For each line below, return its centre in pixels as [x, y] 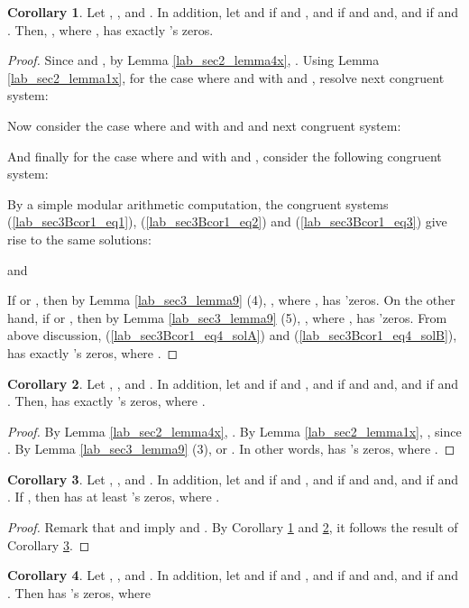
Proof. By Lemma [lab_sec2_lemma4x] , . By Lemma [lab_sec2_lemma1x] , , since [234, 431]
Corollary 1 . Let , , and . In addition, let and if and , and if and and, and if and [233, 12]
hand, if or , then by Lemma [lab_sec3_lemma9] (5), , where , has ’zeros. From [227, 317]
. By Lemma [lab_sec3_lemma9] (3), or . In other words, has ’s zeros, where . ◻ [231, 449]
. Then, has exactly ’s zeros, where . [106, 401]
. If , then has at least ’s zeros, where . [114, 497]
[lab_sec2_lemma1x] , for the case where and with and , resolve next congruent [226, 77]
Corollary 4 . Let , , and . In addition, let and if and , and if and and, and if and [233, 575]
